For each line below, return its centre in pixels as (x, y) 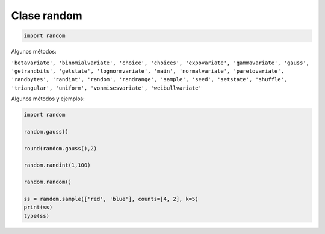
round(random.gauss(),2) (60, 148)
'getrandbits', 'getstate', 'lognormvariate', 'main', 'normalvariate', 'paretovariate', (147, 71)
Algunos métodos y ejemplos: (48, 99)
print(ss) (38, 207)
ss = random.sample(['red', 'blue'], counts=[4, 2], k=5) (111, 199)
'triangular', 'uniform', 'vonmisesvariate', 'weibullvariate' (106, 88)
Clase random (47, 16)
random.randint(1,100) (57, 165)
